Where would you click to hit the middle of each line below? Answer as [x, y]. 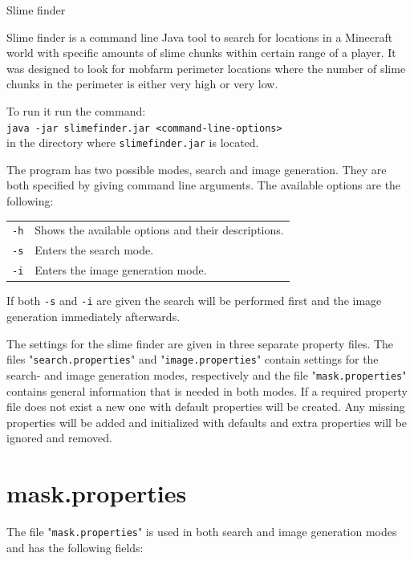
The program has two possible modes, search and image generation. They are [197, 169]
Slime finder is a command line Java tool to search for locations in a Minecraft [200, 37]
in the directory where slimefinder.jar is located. [133, 142]
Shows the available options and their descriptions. [159, 230]
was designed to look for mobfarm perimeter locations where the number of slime [206, 68]
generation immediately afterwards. [93, 317]
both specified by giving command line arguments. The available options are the [204, 185]
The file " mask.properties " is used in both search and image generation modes [202, 532]
